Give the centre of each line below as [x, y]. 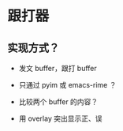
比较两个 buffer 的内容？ [58, 102]
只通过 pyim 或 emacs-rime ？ [67, 85]
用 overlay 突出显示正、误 [60, 118]
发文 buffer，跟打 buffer [58, 68]
